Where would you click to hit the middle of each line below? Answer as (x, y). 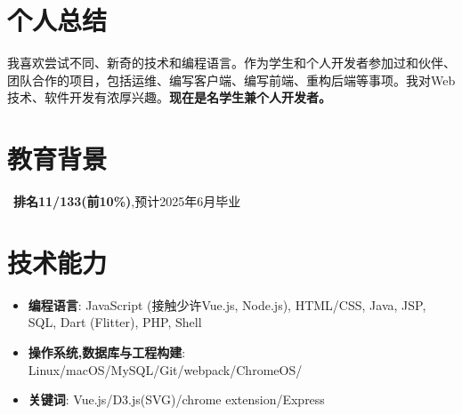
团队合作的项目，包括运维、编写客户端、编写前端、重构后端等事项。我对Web (231, 80)
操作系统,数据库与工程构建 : (107, 351)
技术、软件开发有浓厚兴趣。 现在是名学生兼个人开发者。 (169, 97)
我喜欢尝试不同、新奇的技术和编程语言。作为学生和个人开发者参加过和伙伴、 (231, 63)
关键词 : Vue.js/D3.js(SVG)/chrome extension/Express (176, 399)
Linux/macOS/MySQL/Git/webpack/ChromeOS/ (165, 369)
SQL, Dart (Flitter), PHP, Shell (115, 322)
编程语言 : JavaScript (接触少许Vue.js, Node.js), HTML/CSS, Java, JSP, (227, 304)
